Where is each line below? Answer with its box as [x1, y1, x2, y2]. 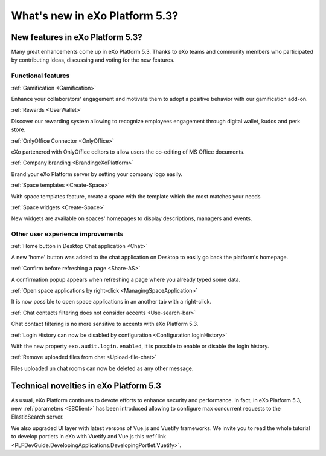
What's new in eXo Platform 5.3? [11, 9, 179, 22]
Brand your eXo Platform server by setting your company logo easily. [11, 170, 183, 178]
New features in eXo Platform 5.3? [11, 32, 142, 42]
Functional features [11, 71, 70, 80]
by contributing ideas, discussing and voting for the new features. [11, 56, 175, 64]
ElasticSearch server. [11, 413, 64, 420]
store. [11, 126, 26, 133]
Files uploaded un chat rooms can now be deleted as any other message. [11, 365, 194, 372]
